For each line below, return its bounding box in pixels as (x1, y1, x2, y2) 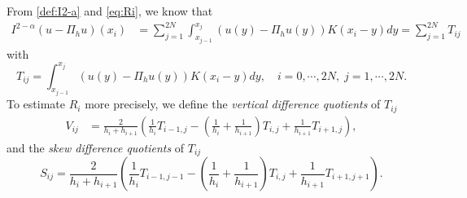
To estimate (7, 95, 66, 112)
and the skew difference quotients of (7, 139, 185, 156)
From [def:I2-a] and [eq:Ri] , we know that (7, 2, 213, 19)
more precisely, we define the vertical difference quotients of (85, 95, 381, 112)
